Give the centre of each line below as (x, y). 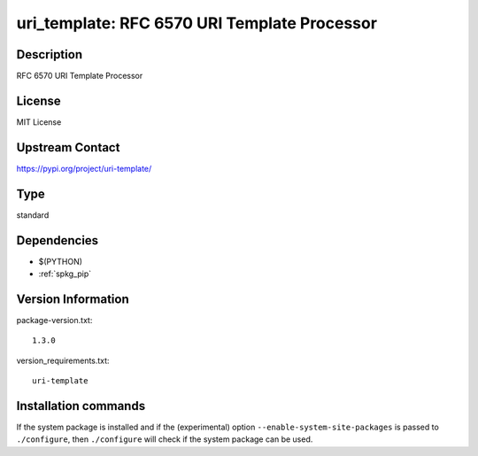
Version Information (73, 299)
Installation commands (81, 406)
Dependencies (58, 240)
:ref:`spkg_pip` (65, 274)
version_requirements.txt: (63, 360)
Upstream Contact (68, 147)
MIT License (39, 122)
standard (33, 215)
